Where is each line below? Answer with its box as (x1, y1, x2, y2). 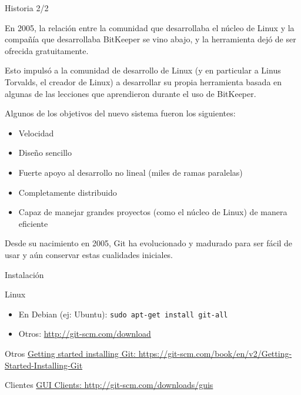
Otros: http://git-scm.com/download (18, 327, 151, 340)
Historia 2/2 (5, 2, 49, 14)
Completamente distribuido (18, 186, 117, 198)
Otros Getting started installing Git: (5, 347, 136, 359)
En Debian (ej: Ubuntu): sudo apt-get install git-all (18, 307, 228, 320)
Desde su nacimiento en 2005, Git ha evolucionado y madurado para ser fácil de (5, 237, 293, 249)
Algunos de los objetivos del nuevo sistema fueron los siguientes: (5, 107, 236, 119)
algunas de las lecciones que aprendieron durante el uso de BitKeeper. (5, 87, 256, 99)
